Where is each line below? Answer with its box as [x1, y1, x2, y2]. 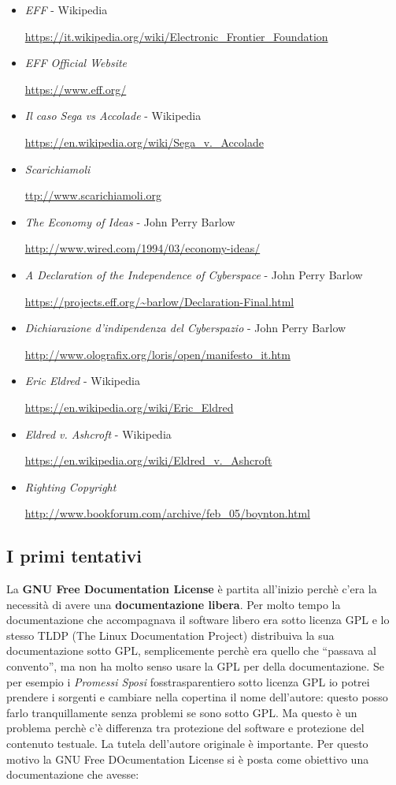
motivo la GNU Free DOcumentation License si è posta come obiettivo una [6, 750, 369, 767]
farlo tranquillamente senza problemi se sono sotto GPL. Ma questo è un [6, 704, 357, 720]
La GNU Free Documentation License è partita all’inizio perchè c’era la [6, 581, 377, 597]
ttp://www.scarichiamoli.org [24, 187, 162, 204]
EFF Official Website [24, 54, 128, 71]
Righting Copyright [24, 478, 117, 495]
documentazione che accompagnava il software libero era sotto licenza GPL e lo [6, 611, 390, 628]
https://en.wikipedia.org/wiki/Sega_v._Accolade [24, 133, 264, 150]
